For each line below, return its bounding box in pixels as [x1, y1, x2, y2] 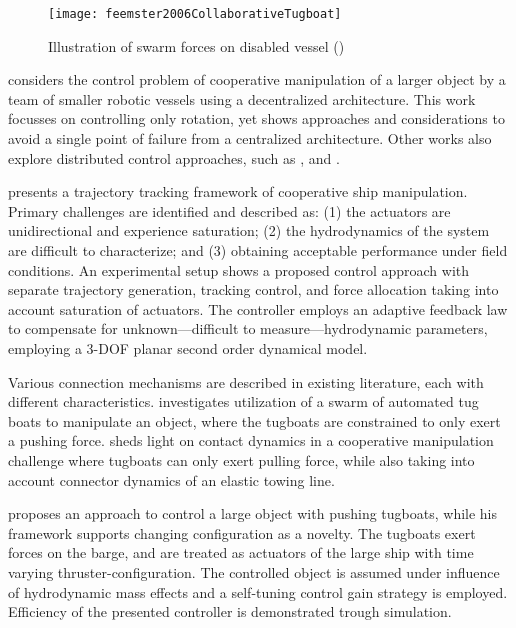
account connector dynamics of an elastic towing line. [8, 469, 335, 490]
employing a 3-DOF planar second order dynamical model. [8, 337, 368, 358]
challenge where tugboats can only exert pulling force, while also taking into [8, 449, 475, 470]
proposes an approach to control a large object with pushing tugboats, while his [8, 503, 498, 524]
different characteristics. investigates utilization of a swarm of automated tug [8, 391, 479, 412]
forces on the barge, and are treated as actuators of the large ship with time [8, 542, 474, 563]
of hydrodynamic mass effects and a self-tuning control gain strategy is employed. [8, 581, 508, 602]
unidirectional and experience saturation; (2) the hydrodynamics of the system [8, 220, 490, 241]
